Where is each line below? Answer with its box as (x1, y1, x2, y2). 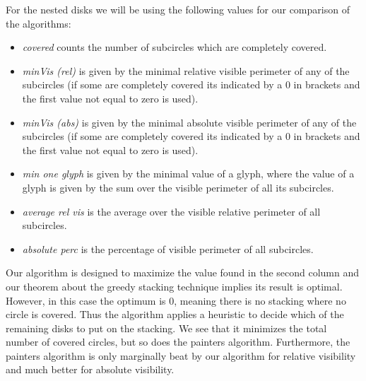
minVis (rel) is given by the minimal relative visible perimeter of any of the (22, 63, 350, 78)
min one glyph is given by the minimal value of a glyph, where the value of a (22, 166, 355, 181)
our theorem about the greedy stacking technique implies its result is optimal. (6, 279, 343, 293)
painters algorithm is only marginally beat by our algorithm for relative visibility (6, 348, 356, 363)
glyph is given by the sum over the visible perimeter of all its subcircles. (22, 180, 334, 194)
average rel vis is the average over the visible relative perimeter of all (22, 204, 321, 218)
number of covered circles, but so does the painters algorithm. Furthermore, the (6, 334, 350, 349)
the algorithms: (6, 16, 71, 30)
